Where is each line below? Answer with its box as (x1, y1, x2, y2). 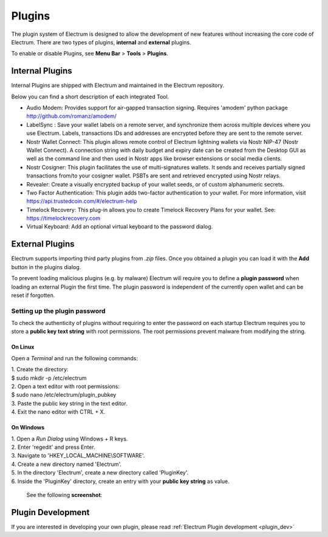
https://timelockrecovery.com (26, 214, 100, 222)
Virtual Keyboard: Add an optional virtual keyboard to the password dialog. (26, 223, 213, 230)
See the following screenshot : (26, 491, 103, 498)
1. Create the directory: (11, 366, 69, 373)
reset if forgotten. (11, 292, 55, 299)
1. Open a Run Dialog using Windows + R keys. (11, 435, 128, 442)
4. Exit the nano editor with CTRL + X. (11, 408, 106, 416)
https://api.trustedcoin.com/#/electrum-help (26, 197, 137, 205)
